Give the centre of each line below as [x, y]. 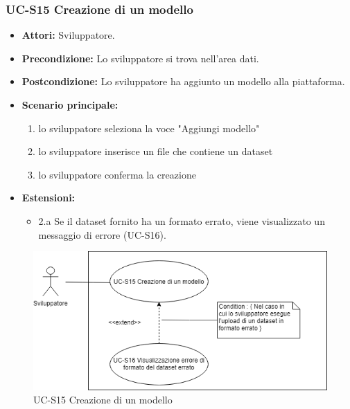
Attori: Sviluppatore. [68, 35]
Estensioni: [49, 198]
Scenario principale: [70, 104]
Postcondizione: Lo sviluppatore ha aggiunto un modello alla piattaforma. [183, 81]
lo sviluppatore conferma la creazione [117, 174]
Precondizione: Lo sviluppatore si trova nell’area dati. [140, 58]
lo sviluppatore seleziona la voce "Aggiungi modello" [149, 128]
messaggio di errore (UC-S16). [102, 234]
